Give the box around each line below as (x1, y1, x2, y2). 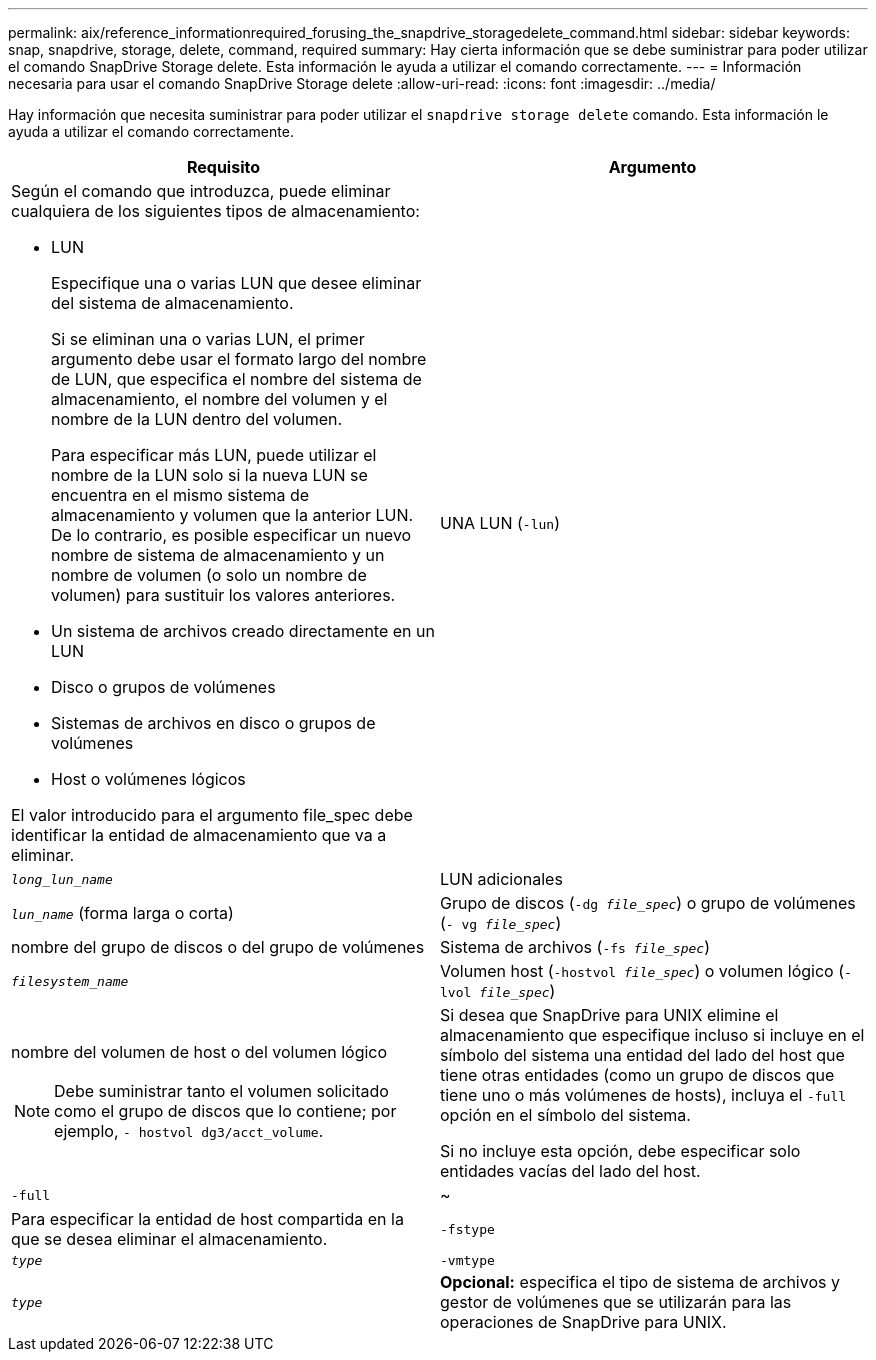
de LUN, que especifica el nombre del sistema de (51, 369, 422, 389)
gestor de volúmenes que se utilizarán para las (440, 1292, 792, 1312)
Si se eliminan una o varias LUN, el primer (51, 329, 365, 349)
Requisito (186, 157, 261, 177)
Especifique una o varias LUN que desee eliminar (51, 273, 422, 293)
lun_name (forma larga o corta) (11, 903, 234, 923)
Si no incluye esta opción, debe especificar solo (440, 1141, 801, 1161)
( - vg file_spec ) (440, 913, 562, 933)
